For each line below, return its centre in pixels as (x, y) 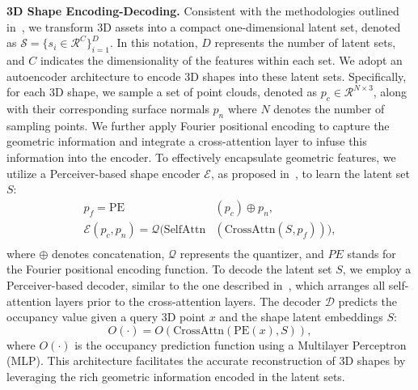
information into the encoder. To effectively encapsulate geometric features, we (201, 157)
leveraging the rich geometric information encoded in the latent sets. (176, 376)
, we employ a (377, 269)
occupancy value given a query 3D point (106, 317)
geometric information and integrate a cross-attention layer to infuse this (187, 141)
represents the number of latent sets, (305, 42)
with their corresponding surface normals (108, 108)
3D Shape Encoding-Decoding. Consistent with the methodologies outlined (203, 11)
